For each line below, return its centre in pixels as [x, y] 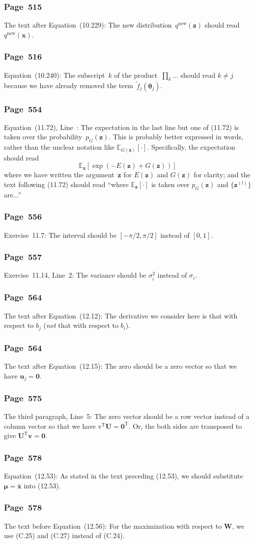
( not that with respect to [81, 325]
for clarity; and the [222, 175]
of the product [136, 75]
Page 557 [23, 257]
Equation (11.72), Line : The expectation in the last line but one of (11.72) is [122, 127]
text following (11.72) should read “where [66, 184]
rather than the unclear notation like [59, 147]
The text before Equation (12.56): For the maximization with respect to [113, 526]
